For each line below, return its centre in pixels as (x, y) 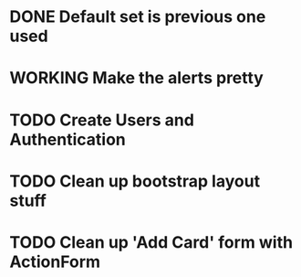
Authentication (67, 139)
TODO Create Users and (102, 120)
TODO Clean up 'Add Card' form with (151, 242)
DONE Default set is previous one (138, 17)
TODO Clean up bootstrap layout (135, 181)
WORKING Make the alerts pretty (137, 78)
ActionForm (55, 261)
